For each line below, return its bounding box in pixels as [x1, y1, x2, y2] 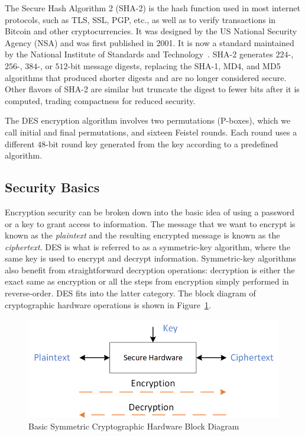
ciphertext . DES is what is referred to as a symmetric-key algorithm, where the [5, 240, 290, 253]
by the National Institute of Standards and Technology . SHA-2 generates [5, 48, 273, 60]
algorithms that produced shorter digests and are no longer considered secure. [5, 71, 287, 83]
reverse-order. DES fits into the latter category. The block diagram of [5, 287, 256, 299]
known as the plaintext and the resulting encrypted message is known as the [5, 229, 280, 241]
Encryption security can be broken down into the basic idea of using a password [5, 205, 294, 218]
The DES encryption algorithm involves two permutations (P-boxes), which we [5, 114, 291, 127]
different [5, 137, 35, 150]
